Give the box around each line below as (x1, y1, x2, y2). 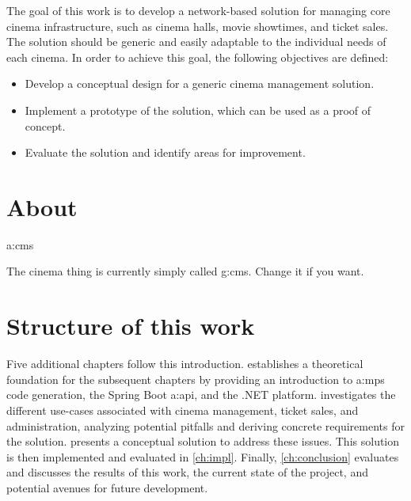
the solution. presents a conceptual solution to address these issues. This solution (6, 433, 400, 450)
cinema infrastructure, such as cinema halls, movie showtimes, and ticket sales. (6, 17, 389, 34)
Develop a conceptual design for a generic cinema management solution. (25, 75, 375, 92)
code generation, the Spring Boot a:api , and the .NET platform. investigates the (6, 386, 396, 403)
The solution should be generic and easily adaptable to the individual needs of (6, 33, 386, 50)
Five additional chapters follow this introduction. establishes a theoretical (6, 355, 363, 372)
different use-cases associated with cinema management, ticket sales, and (6, 401, 359, 418)
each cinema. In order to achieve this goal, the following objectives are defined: (6, 48, 389, 65)
